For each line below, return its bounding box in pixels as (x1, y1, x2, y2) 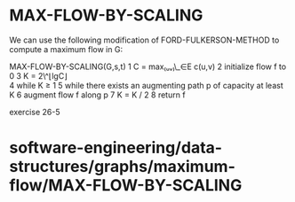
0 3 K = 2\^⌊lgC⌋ (9, 70, 68, 81)
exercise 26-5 (9, 106, 60, 117)
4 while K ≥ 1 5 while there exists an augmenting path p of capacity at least (9, 80, 283, 90)
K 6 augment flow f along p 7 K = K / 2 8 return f (9, 89, 186, 100)
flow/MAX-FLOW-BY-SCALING (9, 175, 243, 196)
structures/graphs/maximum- (9, 157, 235, 177)
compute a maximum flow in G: (9, 43, 123, 54)
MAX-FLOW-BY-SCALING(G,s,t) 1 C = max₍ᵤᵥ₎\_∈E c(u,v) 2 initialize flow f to (9, 61, 287, 72)
